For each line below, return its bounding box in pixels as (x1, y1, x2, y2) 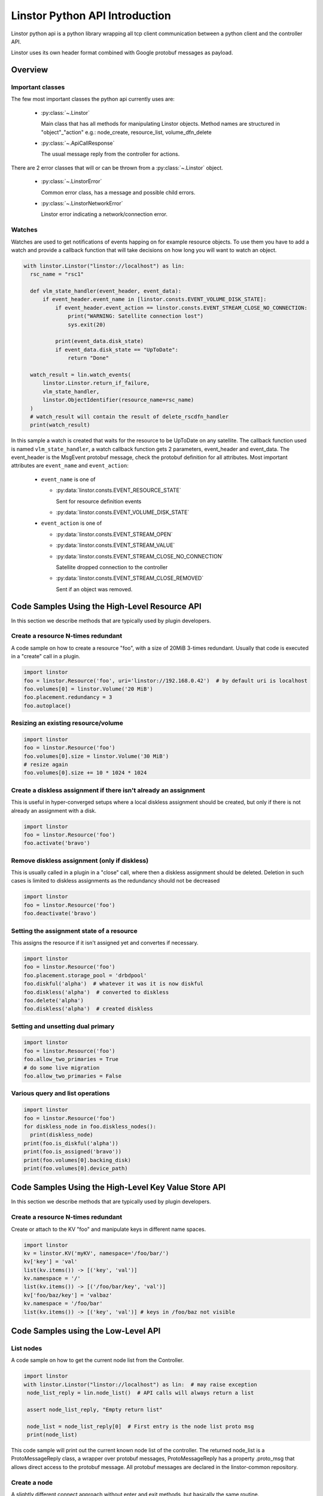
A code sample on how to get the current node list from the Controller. (11, 1357, 184, 1364)
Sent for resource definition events (56, 497, 142, 505)
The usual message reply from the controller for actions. (41, 150, 180, 158)
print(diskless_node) (30, 1132, 94, 1138)
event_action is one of (41, 519, 102, 527)
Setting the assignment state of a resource (11, 926, 138, 935)
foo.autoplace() (23, 702, 72, 709)
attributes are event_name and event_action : (11, 462, 129, 469)
